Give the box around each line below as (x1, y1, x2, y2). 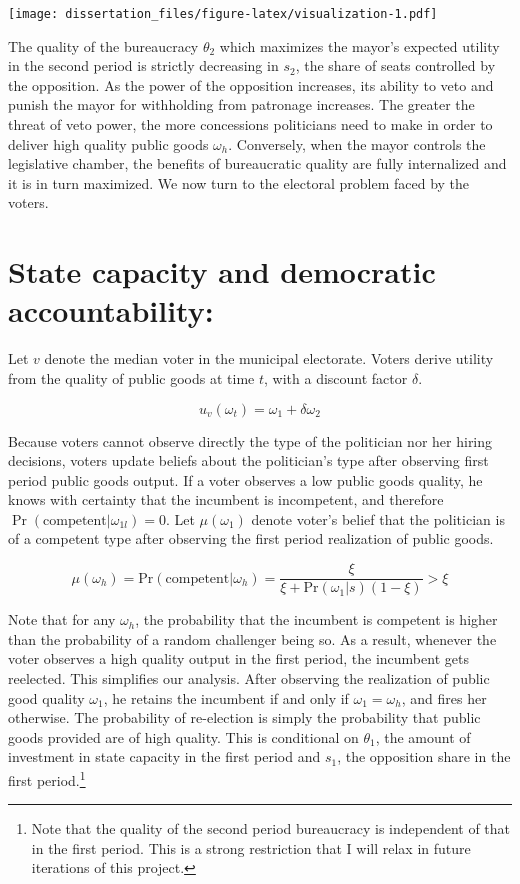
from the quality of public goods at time (8, 367, 255, 388)
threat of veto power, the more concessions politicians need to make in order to (8, 114, 493, 135)
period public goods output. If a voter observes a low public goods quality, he (8, 469, 483, 490)
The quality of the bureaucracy (8, 35, 199, 56)
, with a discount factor (264, 367, 408, 388)
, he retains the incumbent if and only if (103, 687, 349, 708)
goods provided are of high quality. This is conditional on (8, 726, 359, 747)
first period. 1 (8, 766, 86, 790)
